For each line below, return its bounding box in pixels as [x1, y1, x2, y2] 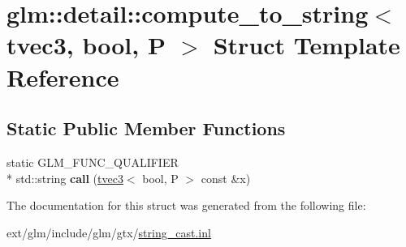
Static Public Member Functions [6, 116, 286, 141]
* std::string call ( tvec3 [6, 169, 123, 186]
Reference [6, 60, 119, 93]
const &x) [201, 169, 251, 186]
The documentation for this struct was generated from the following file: [6, 197, 366, 214]
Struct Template [213, 28, 400, 62]
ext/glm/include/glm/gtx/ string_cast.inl [6, 224, 211, 241]
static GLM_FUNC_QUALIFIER [6, 153, 179, 170]
